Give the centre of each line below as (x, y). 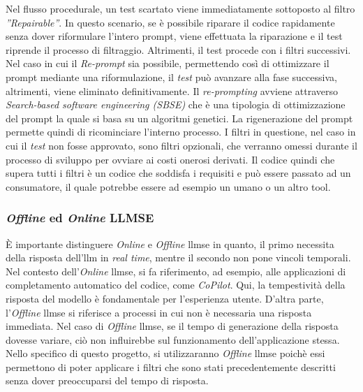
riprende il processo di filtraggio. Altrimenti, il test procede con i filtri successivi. (178, 49)
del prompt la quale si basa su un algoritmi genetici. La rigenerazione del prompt (179, 118)
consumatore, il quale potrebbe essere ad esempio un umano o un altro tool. (168, 186)
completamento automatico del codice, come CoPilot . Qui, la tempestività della (176, 285)
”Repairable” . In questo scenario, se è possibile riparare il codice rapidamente (170, 22)
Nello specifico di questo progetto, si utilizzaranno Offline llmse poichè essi (165, 353)
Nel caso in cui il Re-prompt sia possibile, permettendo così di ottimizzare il (168, 63)
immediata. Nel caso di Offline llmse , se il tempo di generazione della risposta (172, 326)
